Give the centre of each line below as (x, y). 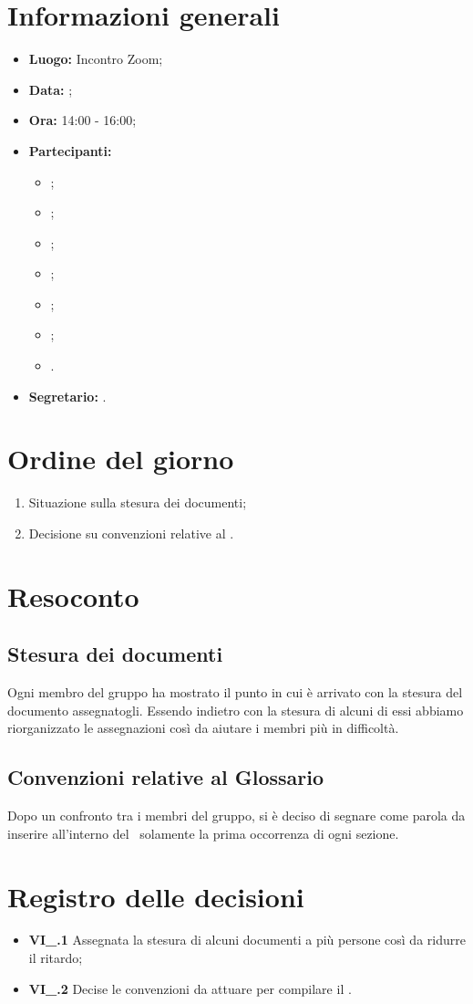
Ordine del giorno (121, 459)
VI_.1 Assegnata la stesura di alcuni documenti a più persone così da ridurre (247, 940)
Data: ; (51, 89)
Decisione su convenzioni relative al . (131, 533)
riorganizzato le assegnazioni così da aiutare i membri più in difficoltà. (203, 728)
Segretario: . (67, 396)
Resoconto (73, 596)
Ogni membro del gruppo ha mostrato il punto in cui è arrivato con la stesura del (235, 692)
